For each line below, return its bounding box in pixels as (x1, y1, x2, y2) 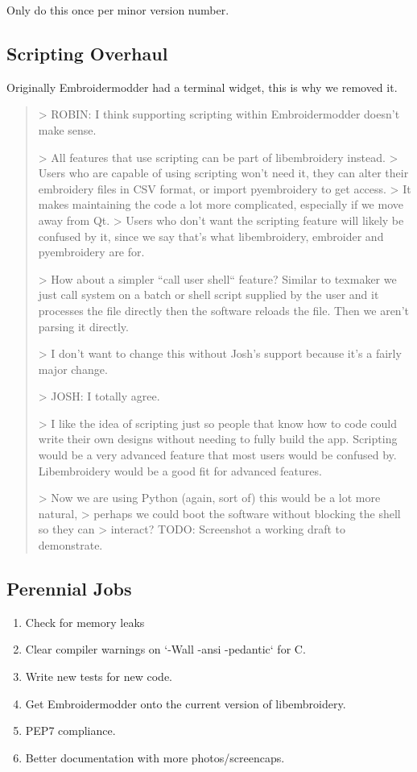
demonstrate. (38, 537, 103, 554)
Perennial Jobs (6, 576, 132, 601)
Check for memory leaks (25, 613, 145, 630)
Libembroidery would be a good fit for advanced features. (38, 462, 322, 479)
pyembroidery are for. (38, 243, 145, 260)
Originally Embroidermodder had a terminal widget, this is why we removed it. (6, 78, 398, 95)
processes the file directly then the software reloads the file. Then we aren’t (38, 301, 409, 318)
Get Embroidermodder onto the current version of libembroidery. (25, 695, 346, 712)
